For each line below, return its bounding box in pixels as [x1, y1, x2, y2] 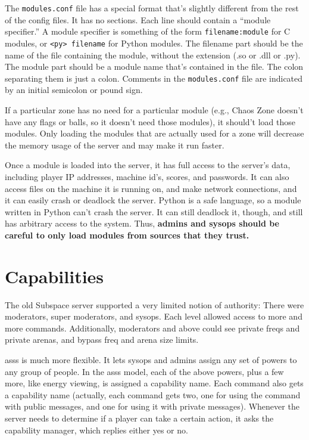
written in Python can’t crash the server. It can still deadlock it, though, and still [5, 205, 303, 218]
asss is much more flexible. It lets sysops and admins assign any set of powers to [5, 354, 297, 366]
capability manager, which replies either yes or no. [5, 423, 188, 436]
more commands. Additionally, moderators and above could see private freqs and [5, 321, 300, 334]
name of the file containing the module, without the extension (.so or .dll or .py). [5, 48, 301, 61]
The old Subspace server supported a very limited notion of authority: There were [5, 298, 304, 311]
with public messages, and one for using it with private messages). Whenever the [5, 400, 299, 413]
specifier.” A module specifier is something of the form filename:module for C [5, 25, 291, 38]
